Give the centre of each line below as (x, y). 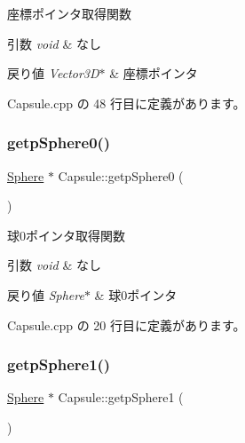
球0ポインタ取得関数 (66, 235)
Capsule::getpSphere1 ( (121, 397)
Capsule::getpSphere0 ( (121, 175)
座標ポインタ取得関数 (69, 13)
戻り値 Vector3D (53, 73)
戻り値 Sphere (46, 294)
